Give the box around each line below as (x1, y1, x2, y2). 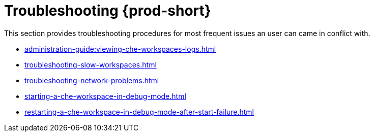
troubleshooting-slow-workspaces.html (24, 60, 157, 69)
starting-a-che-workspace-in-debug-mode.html (24, 91, 186, 100)
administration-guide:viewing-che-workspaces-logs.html (24, 44, 216, 53)
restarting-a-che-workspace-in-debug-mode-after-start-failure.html (24, 107, 254, 116)
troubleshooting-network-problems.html (24, 76, 159, 85)
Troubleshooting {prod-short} (4, 2, 211, 19)
